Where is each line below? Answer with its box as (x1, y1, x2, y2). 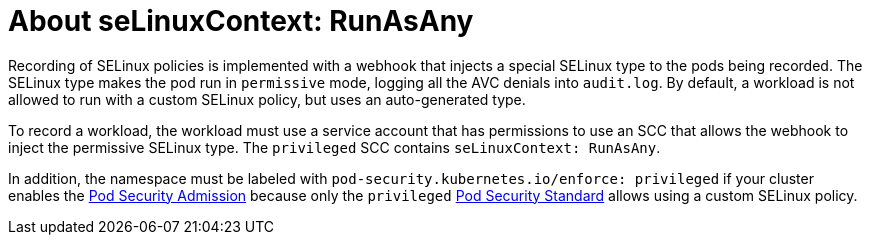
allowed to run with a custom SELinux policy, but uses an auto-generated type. (8, 90, 526, 108)
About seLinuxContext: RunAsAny (8, 4, 474, 38)
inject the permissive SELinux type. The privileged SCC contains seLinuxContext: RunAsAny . (8, 138, 661, 156)
